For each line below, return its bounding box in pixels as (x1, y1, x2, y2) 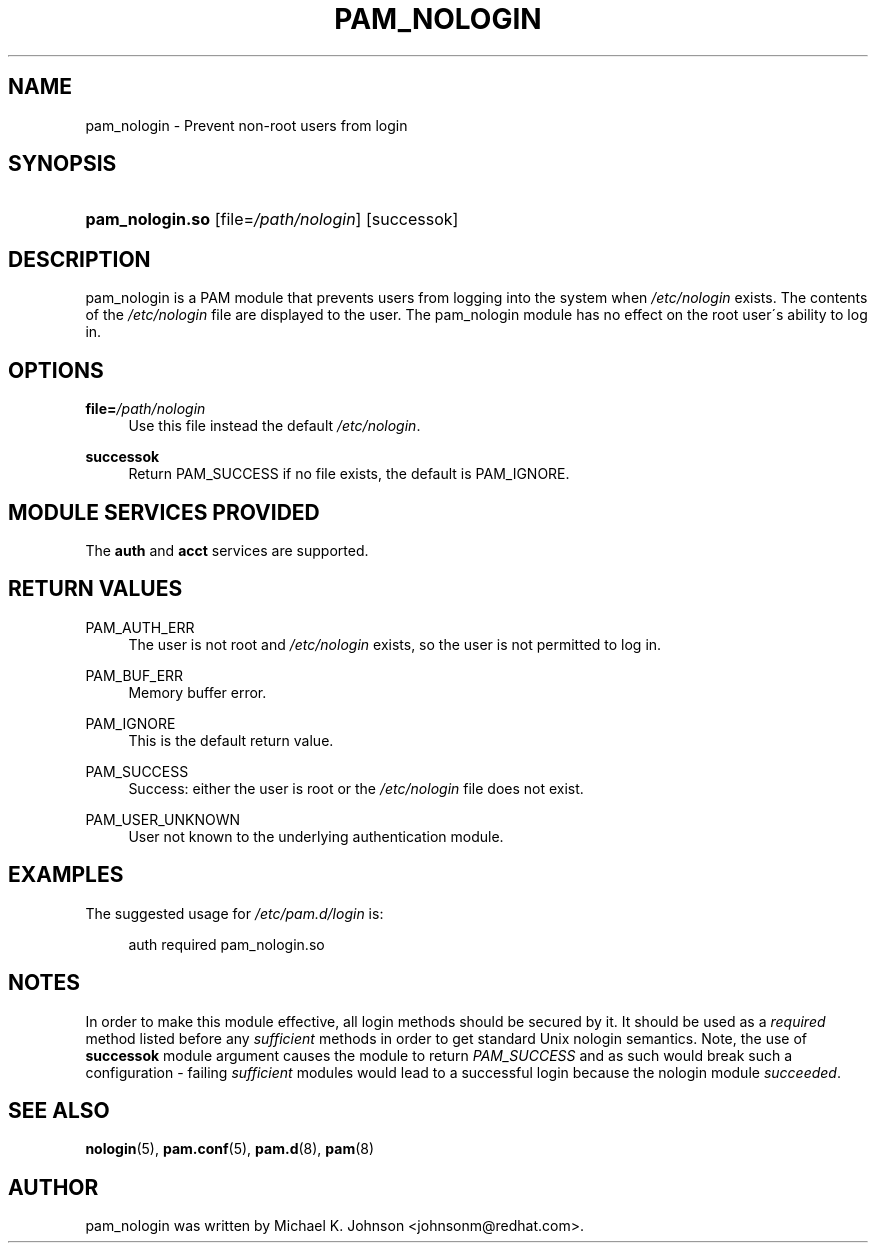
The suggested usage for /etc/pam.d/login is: (85, 904, 384, 922)
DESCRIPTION (8, 246, 151, 272)
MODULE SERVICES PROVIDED (8, 499, 320, 525)
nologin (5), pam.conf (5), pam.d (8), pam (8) (85, 1140, 375, 1158)
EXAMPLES (8, 862, 124, 888)
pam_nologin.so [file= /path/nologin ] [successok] (85, 209, 459, 230)
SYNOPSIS (8, 151, 117, 177)
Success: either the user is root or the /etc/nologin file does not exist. (128, 779, 584, 797)
